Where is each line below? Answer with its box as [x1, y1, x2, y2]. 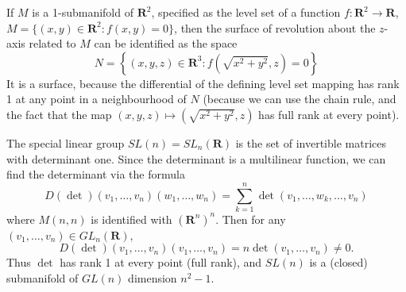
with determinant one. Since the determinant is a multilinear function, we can [6, 150, 386, 167]
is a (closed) [309, 254, 368, 271]
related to [29, 35, 76, 52]
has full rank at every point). [258, 106, 400, 122]
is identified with [91, 210, 172, 227]
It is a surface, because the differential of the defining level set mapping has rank [6, 75, 400, 91]
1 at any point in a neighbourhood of [6, 90, 187, 107]
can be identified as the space [94, 35, 238, 52]
